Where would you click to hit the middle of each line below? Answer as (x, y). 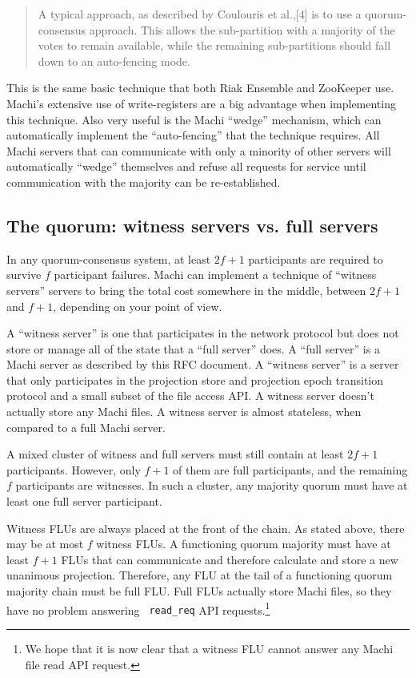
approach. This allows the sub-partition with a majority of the (242, 29)
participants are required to (316, 258)
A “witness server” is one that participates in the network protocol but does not (203, 333)
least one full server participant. (84, 501)
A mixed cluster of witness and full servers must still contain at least (175, 454)
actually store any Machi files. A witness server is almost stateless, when (184, 412)
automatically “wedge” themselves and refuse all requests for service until (186, 166)
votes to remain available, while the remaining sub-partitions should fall (214, 45)
